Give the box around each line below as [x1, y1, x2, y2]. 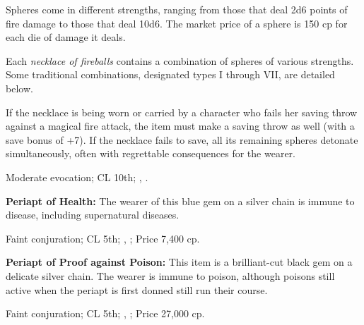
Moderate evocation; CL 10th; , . [6, 169, 148, 184]
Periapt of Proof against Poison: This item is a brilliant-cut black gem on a [6, 255, 353, 269]
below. [6, 80, 33, 95]
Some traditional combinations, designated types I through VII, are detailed [6, 67, 335, 82]
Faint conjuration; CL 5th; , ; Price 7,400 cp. [6, 231, 200, 245]
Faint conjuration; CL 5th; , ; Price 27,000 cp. [6, 306, 205, 321]
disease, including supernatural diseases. [6, 207, 180, 222]
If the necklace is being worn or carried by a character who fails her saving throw [6, 104, 358, 119]
